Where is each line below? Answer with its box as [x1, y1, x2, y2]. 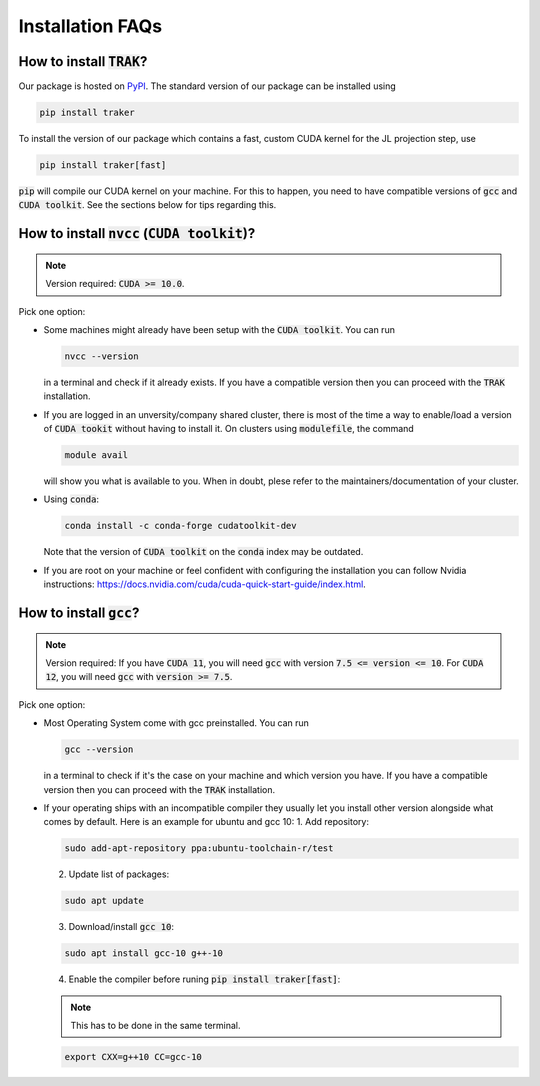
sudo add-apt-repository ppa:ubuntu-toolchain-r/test [64, 843, 334, 854]
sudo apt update [64, 895, 145, 907]
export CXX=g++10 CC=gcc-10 [64, 1051, 202, 1062]
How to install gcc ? [18, 605, 140, 622]
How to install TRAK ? [18, 53, 148, 70]
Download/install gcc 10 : [68, 921, 175, 933]
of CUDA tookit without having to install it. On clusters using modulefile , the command [43, 423, 414, 435]
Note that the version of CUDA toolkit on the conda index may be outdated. [43, 546, 364, 558]
